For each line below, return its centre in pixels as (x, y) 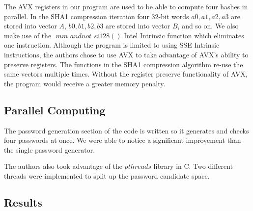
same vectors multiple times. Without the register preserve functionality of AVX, (126, 74)
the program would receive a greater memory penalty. (85, 83)
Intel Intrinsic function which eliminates (184, 35)
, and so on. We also (208, 26)
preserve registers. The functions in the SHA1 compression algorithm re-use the (124, 64)
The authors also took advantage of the (63, 166)
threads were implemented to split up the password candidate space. (107, 175)
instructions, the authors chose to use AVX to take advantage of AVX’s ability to (126, 54)
